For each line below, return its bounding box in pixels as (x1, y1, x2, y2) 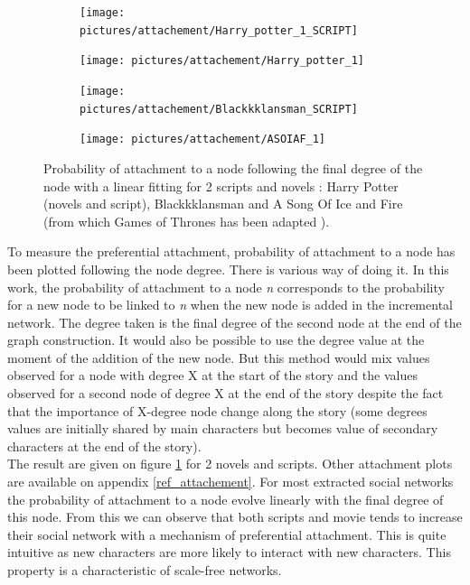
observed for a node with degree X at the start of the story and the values (7, 366, 418, 385)
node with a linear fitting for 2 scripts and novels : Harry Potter (43, 176, 399, 195)
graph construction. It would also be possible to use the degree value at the (7, 330, 425, 349)
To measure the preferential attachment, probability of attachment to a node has (7, 242, 456, 261)
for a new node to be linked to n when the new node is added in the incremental (7, 295, 453, 314)
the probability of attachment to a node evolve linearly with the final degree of (7, 489, 444, 508)
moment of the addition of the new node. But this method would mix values (7, 348, 430, 367)
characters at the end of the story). (7, 436, 202, 455)
